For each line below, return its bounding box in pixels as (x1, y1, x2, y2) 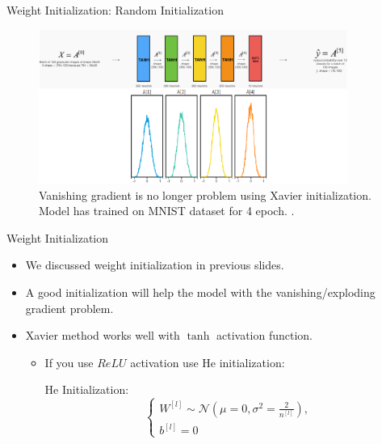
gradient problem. (25, 299, 114, 316)
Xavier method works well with (25, 327, 180, 344)
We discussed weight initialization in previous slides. (25, 256, 284, 273)
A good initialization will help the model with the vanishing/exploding (25, 283, 376, 300)
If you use (44, 353, 94, 370)
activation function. (216, 327, 313, 344)
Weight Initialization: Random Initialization (6, 2, 224, 18)
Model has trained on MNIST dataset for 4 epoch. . (39, 202, 295, 219)
